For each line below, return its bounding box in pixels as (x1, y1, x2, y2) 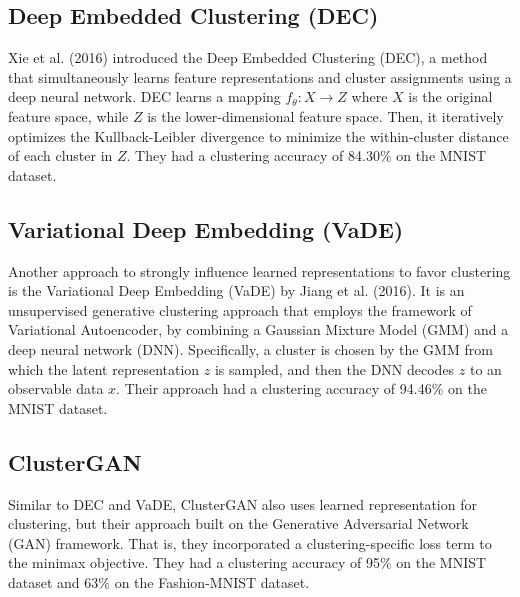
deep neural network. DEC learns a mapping (8, 86, 281, 107)
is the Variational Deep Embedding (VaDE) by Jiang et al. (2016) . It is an (8, 280, 465, 301)
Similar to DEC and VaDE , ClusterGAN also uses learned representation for (8, 493, 477, 514)
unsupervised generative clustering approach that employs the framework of (8, 299, 472, 320)
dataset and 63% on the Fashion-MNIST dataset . (8, 571, 310, 592)
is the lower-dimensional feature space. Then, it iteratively (147, 105, 504, 126)
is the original (408, 86, 493, 107)
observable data (8, 378, 104, 399)
